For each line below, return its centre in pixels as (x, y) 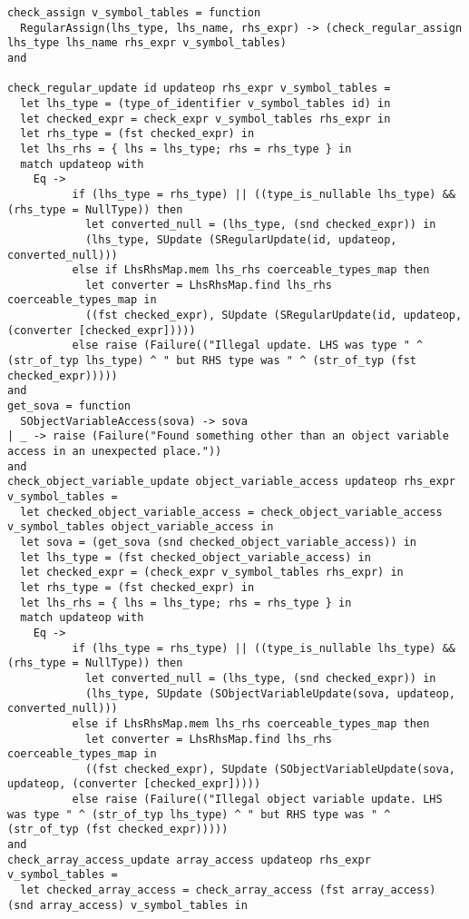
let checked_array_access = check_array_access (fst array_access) (228, 890)
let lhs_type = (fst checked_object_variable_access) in (195, 557)
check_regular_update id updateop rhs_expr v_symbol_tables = (199, 89)
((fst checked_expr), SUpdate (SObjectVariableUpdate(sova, (270, 769)
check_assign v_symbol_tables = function (134, 13)
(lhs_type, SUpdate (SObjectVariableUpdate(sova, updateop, (270, 693)
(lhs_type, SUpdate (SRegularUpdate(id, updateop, (241, 239)
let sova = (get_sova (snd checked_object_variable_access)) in (219, 542)
